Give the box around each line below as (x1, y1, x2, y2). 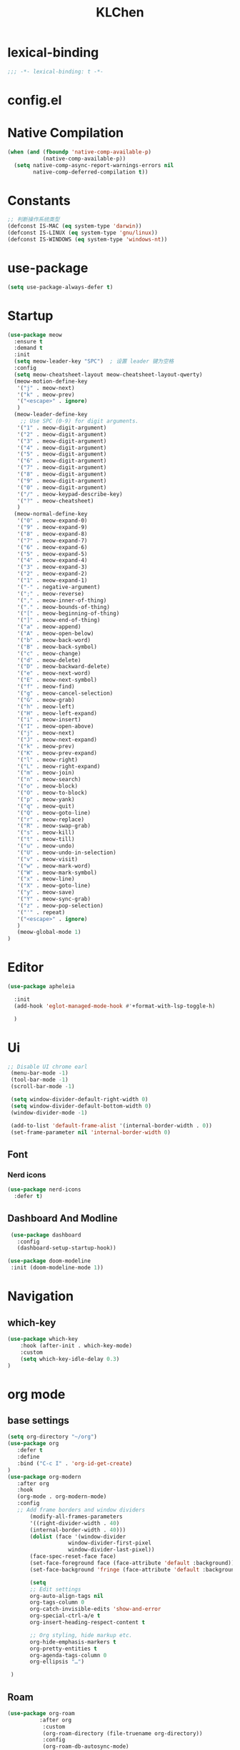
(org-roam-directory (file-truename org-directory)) (42, 1729, 203, 1737)
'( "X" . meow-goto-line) (16, 882, 91, 890)
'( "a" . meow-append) (16, 623, 81, 630)
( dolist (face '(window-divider (29, 1533, 126, 1540)
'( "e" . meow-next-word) (16, 670, 91, 677)
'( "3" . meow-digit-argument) (16, 437, 107, 445)
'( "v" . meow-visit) (16, 855, 79, 863)
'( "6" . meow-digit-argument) (16, 458, 107, 465)
